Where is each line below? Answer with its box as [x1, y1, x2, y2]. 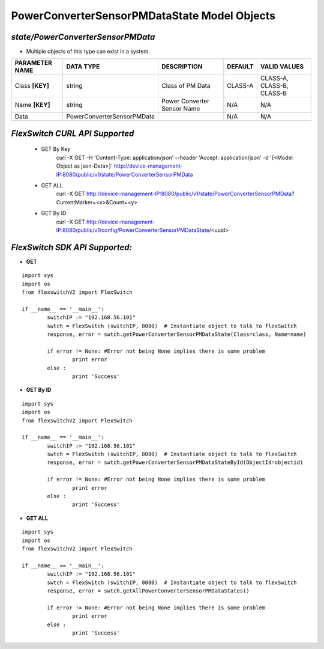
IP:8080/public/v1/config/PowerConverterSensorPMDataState [56, 226, 209, 234]
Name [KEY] [14, 101, 50, 109]
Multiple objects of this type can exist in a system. [26, 48, 150, 55]
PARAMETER [14, 59, 52, 67]
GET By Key [41, 145, 71, 153]
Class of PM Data [161, 82, 211, 90]
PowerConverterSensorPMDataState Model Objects [11, 9, 276, 22]
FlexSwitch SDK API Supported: [11, 242, 132, 252]
